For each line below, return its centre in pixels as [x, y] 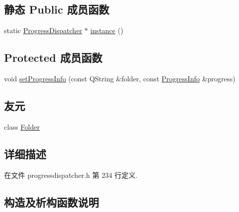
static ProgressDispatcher [43, 30]
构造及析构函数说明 [51, 202]
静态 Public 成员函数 [57, 9]
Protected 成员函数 [53, 58]
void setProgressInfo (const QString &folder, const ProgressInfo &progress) [120, 78]
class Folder [22, 126]
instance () [107, 30]
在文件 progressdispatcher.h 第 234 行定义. [71, 175]
